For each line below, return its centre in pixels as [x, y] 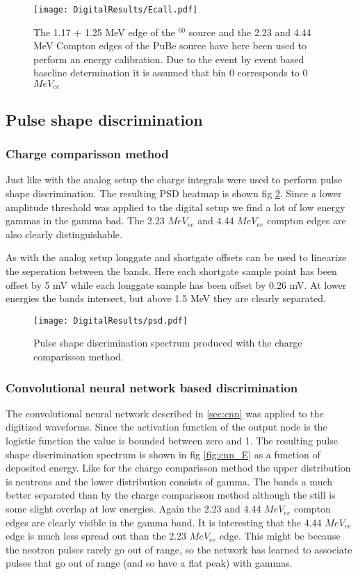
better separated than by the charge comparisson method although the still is [171, 495]
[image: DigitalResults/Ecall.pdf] [116, 10]
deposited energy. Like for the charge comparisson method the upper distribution [178, 468]
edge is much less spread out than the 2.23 [96, 536]
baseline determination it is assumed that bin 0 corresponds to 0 [171, 73]
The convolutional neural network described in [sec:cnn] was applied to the [165, 413]
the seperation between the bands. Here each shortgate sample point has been [171, 271]
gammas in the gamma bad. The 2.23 [85, 220]
